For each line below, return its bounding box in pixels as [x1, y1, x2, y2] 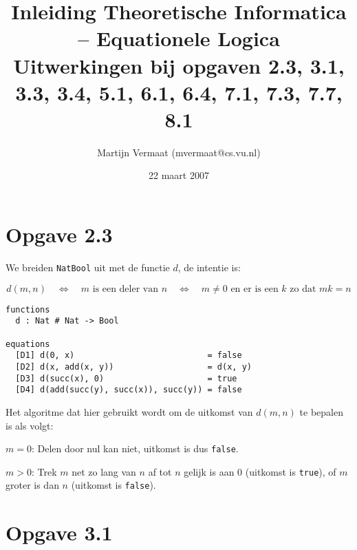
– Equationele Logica [78, 24, 280, 52]
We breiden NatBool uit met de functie [6, 260, 170, 274]
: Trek [31, 464, 57, 478]
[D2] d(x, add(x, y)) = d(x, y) [15, 361, 252, 372]
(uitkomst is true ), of [245, 464, 336, 478]
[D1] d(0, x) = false [15, 350, 242, 361]
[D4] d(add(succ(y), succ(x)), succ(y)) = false [15, 385, 242, 395]
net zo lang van [72, 464, 136, 478]
